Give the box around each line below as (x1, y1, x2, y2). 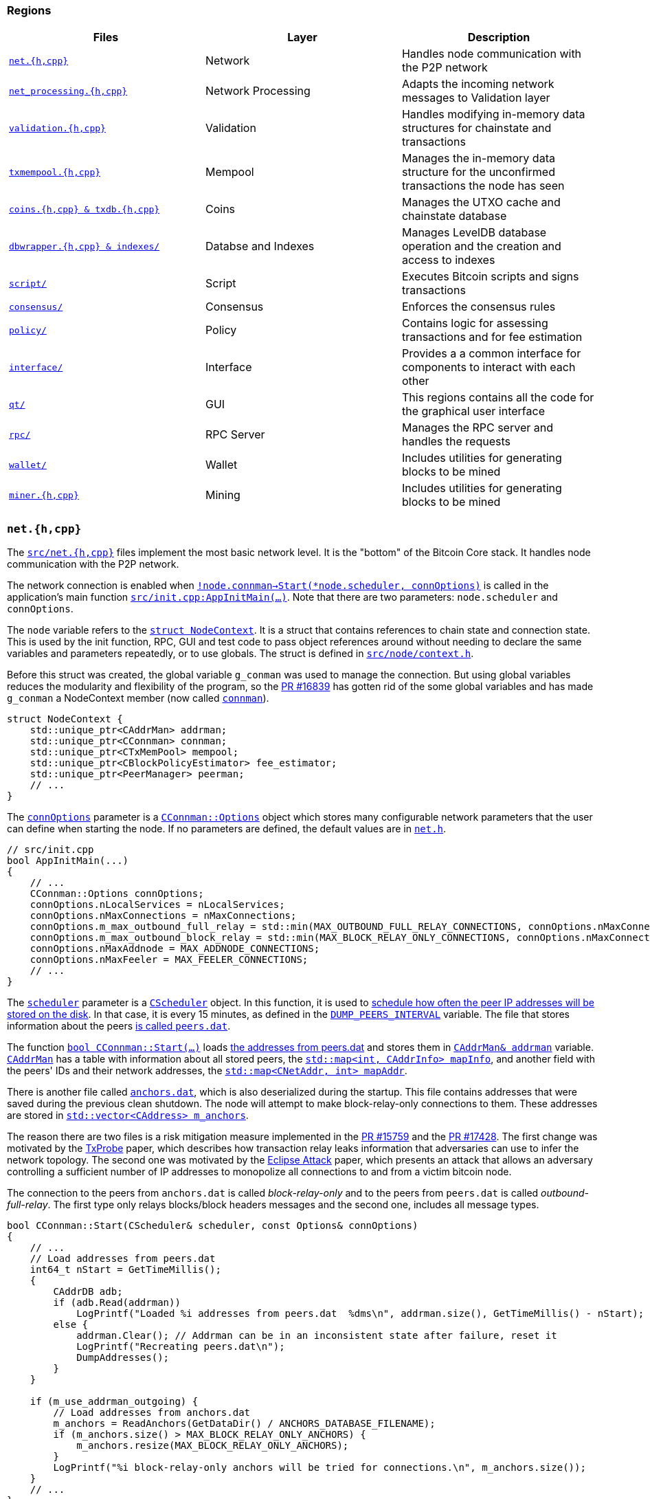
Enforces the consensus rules (401, 300, 556, 314)
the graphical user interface (401, 404, 545, 419)
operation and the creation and (401, 239, 561, 254)
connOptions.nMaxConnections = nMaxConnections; (30, 910, 297, 922)
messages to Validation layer (401, 91, 550, 105)
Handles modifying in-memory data (401, 107, 585, 122)
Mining (205, 488, 240, 502)
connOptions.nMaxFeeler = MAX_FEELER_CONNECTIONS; (30, 954, 309, 966)
